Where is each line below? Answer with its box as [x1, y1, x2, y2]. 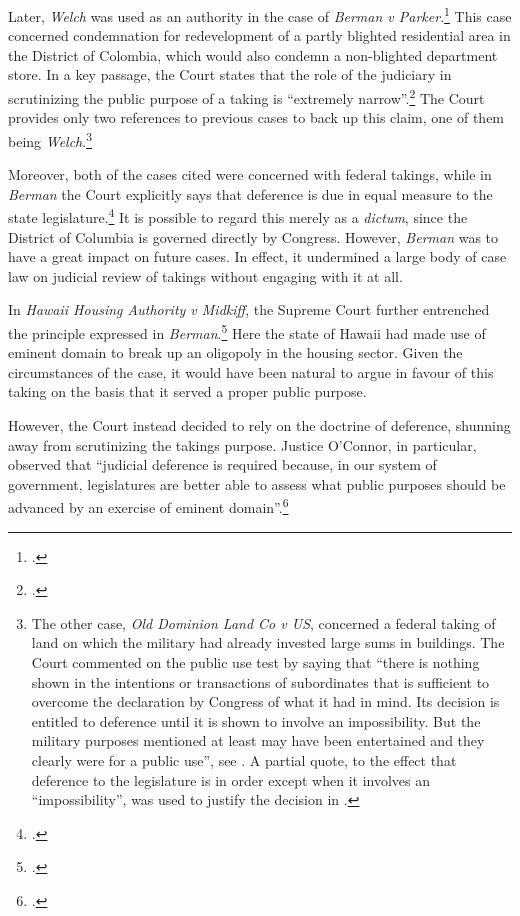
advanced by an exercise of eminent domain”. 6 [8, 494, 289, 517]
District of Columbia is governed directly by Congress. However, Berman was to [8, 226, 499, 247]
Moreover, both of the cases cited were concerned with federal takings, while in [8, 164, 492, 185]
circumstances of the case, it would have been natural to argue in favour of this [8, 361, 494, 382]
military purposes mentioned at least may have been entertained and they [31, 730, 485, 751]
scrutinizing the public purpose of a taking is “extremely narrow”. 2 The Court [8, 85, 485, 108]
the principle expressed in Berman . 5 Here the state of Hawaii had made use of [8, 319, 486, 343]
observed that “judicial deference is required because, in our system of [8, 454, 437, 475]
